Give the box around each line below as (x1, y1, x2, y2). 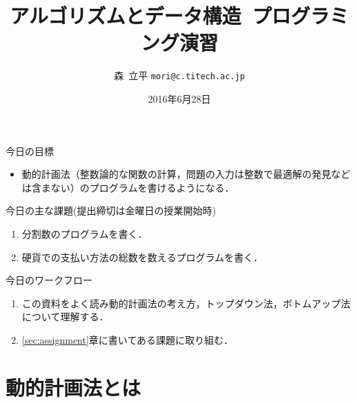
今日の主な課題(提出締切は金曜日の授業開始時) (6, 203, 216, 218)
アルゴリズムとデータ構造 (10, 1, 241, 30)
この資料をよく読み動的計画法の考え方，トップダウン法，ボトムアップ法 (21, 296, 350, 310)
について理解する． (21, 309, 109, 324)
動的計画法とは (6, 373, 141, 401)
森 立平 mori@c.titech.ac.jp (114, 68, 245, 83)
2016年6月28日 (148, 91, 211, 105)
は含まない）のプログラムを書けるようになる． (21, 180, 235, 194)
